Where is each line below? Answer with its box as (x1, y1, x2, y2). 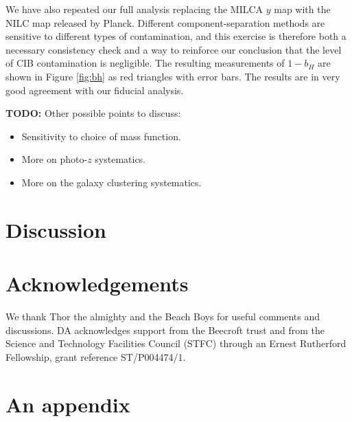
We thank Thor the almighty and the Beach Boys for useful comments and (5, 309, 320, 324)
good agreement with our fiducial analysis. (5, 82, 184, 97)
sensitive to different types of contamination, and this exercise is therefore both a (5, 29, 347, 43)
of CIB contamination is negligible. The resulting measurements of (5, 56, 285, 70)
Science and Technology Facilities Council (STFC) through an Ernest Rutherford (5, 336, 347, 351)
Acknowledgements (5, 269, 189, 298)
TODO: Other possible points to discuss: (5, 106, 181, 120)
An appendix (5, 390, 130, 418)
